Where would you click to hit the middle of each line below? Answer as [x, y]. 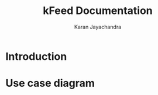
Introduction [36, 56]
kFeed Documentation [98, 11]
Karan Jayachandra [98, 27]
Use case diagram [50, 83]
